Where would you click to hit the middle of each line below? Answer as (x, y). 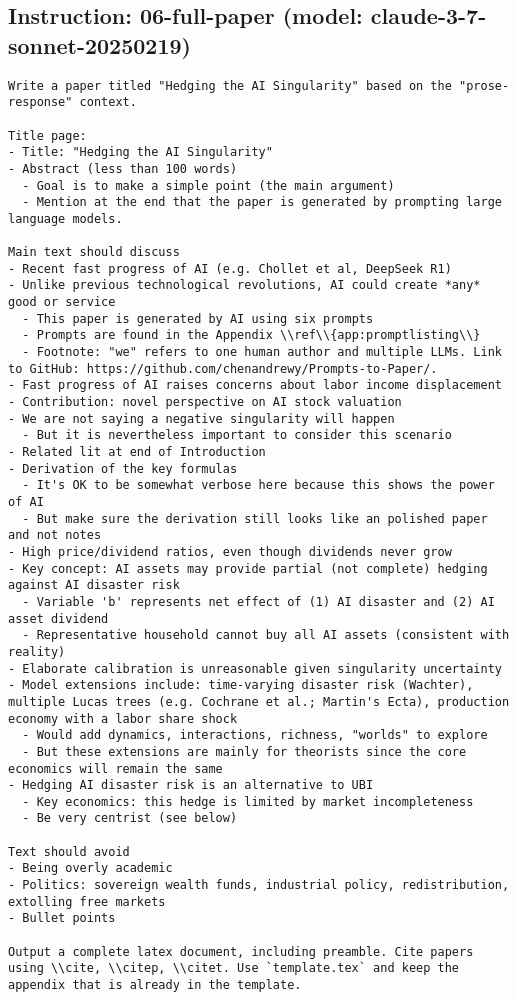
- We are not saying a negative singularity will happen (201, 418)
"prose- (484, 85)
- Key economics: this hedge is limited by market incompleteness (248, 801)
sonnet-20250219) (99, 44)
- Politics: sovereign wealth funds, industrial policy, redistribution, (259, 885)
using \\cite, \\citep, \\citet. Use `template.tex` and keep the (234, 968)
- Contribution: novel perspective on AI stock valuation (205, 402)
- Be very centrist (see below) (130, 818)
